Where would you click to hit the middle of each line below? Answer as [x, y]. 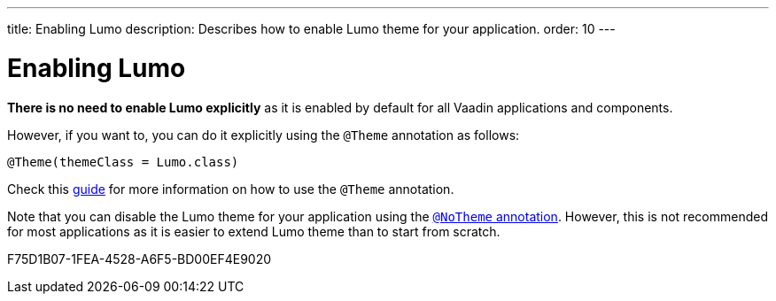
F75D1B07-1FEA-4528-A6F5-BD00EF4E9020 [140, 259]
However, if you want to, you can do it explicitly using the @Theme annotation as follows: [264, 135]
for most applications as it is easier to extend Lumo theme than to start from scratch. [254, 231]
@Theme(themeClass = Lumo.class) [123, 162]
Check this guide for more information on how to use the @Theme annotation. [231, 189]
